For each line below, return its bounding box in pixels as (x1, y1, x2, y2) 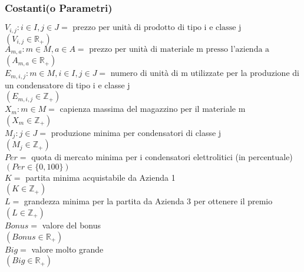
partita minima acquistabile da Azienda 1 (25, 171, 176, 183)
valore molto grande (31, 243, 104, 255)
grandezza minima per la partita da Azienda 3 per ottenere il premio (24, 195, 273, 207)
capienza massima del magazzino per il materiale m (60, 102, 246, 115)
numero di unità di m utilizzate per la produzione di (110, 67, 299, 79)
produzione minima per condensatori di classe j (51, 126, 222, 138)
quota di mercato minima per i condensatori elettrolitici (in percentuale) (31, 151, 293, 163)
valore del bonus (42, 219, 101, 231)
